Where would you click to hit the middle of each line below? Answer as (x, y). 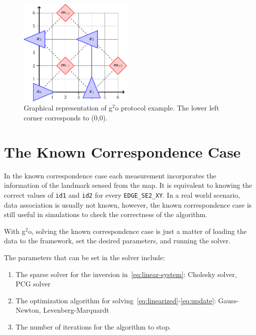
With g (15, 231)
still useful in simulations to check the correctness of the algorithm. (106, 214)
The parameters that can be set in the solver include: (85, 257)
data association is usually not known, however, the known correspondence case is (128, 204)
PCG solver (33, 284)
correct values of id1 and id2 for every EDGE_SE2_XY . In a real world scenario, (122, 195)
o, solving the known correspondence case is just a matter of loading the (137, 231)
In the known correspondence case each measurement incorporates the (110, 175)
